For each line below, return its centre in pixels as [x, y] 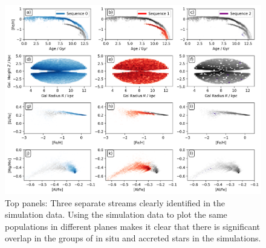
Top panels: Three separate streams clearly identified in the [115, 202]
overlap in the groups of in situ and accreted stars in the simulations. [133, 238]
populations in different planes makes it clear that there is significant [133, 226]
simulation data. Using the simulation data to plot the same [116, 214]
